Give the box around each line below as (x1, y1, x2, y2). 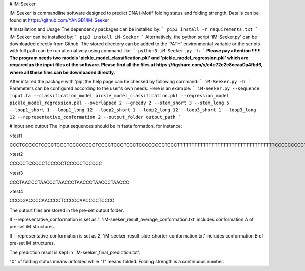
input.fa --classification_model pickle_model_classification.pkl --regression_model (9, 93, 230, 98)
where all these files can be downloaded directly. (9, 69, 115, 75)
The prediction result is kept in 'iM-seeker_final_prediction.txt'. (9, 249, 140, 255)
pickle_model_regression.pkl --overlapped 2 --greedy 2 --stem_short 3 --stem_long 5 (9, 100, 230, 106)
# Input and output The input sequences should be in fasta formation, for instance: (9, 123, 182, 129)
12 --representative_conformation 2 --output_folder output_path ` (9, 114, 181, 120)
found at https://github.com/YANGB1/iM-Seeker (9, 17, 109, 23)
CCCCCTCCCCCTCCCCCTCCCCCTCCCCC (9, 160, 102, 166)
